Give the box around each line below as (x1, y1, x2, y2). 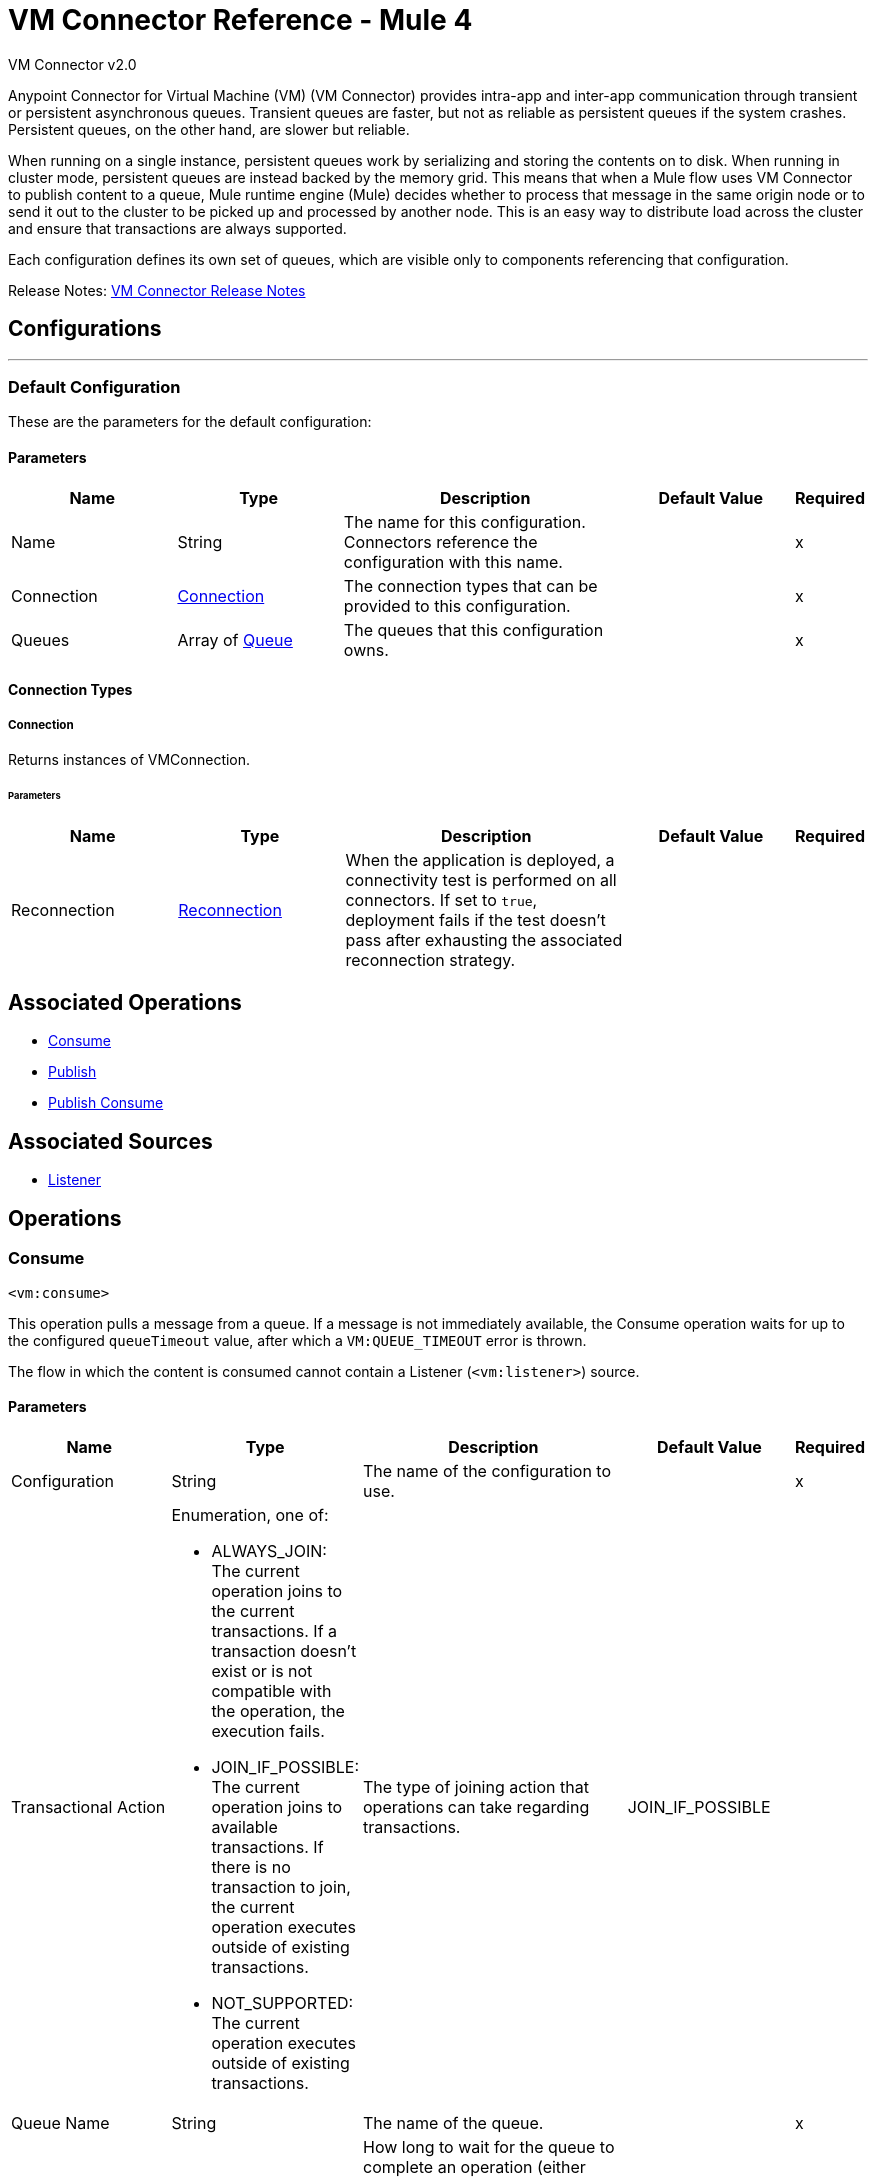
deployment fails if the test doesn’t (345, 909, 606, 930)
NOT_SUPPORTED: (211, 1992, 354, 2013)
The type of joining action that (363, 1776, 589, 1797)
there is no (211, 1856, 291, 1877)
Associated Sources (8, 1128, 213, 1154)
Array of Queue (177, 629, 293, 650)
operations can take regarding (363, 1796, 590, 1817)
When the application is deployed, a (345, 849, 615, 870)
